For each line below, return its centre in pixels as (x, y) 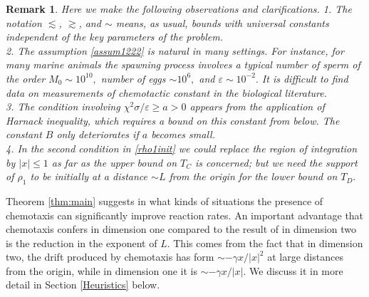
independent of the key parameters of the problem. (115, 37)
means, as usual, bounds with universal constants (222, 22)
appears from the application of (257, 106)
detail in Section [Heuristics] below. (83, 285)
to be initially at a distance (89, 176)
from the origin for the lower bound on (253, 176)
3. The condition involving (63, 106)
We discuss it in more (296, 270)
